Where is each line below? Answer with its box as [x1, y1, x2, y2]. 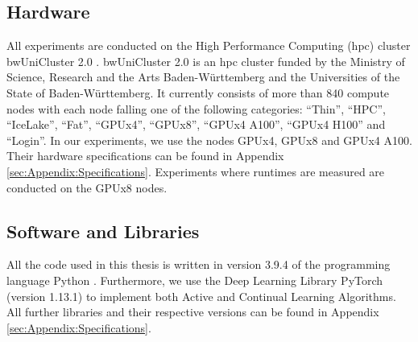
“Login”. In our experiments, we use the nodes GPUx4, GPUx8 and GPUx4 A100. [6, 131, 412, 148]
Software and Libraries [6, 218, 200, 243]
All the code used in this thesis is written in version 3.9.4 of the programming [6, 256, 391, 273]
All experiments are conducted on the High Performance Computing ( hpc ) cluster [6, 37, 411, 54]
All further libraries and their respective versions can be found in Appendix [6, 303, 379, 320]
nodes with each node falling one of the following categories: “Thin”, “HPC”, [6, 100, 386, 117]
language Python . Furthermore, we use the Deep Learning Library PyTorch [6, 271, 383, 288]
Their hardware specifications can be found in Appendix [6, 147, 284, 164]
